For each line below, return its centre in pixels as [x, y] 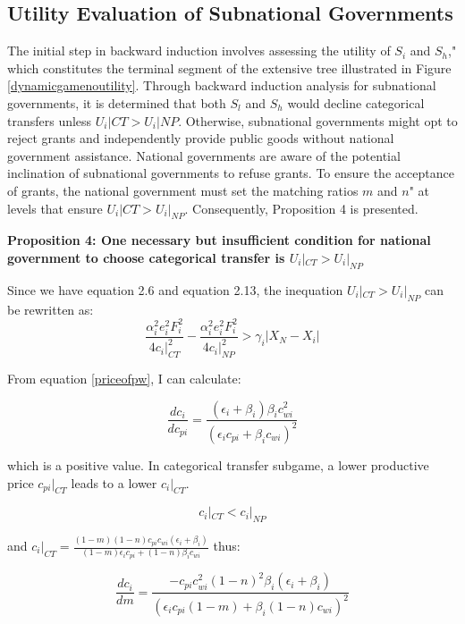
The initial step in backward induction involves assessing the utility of [199, 51]
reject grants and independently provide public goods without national [201, 138]
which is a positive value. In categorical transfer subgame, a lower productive [218, 464]
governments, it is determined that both [117, 102]
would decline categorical [356, 102]
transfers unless [50, 120]
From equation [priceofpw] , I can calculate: [124, 378]
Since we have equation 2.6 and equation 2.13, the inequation [175, 289]
